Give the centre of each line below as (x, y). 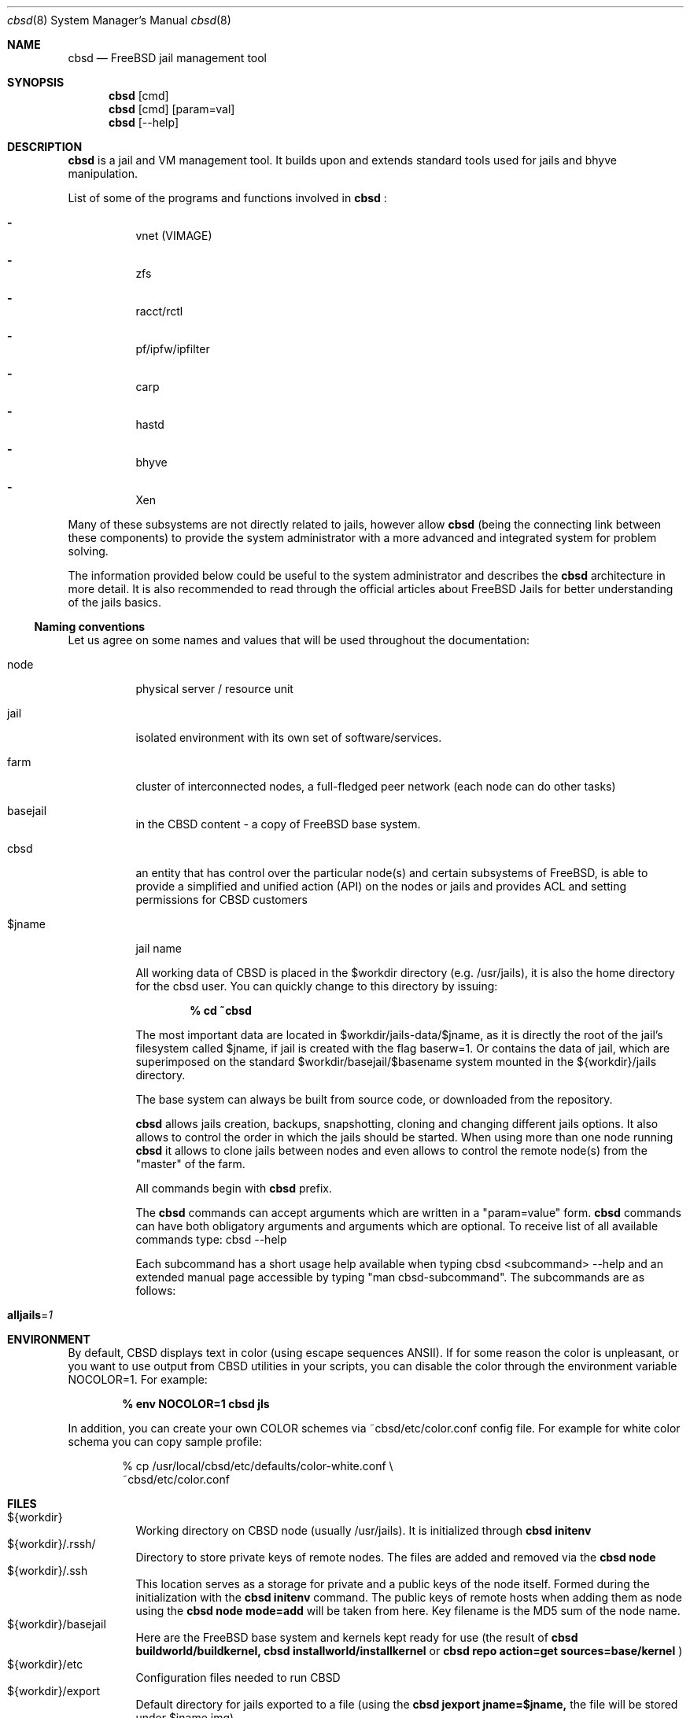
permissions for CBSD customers (221, 900)
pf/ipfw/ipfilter (173, 349)
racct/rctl (159, 311)
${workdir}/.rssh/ (52, 1544)
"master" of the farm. (190, 1164)
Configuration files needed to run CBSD (238, 1677)
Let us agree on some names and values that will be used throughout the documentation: (299, 640)
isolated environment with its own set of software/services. (289, 737)
